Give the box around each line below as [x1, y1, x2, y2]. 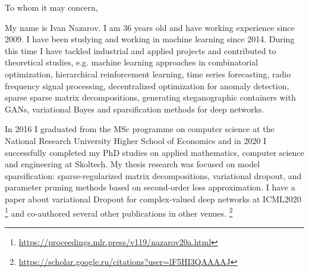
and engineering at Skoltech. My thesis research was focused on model [5, 158, 260, 170]
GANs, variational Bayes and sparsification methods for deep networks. [5, 102, 264, 115]
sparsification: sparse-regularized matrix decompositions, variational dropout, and [5, 169, 302, 182]
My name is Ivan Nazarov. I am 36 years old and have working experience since [5, 21, 295, 33]
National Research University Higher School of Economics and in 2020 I [5, 134, 267, 146]
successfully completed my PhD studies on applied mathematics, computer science [5, 146, 304, 158]
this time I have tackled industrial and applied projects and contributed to [5, 44, 276, 57]
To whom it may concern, [5, 1, 98, 13]
